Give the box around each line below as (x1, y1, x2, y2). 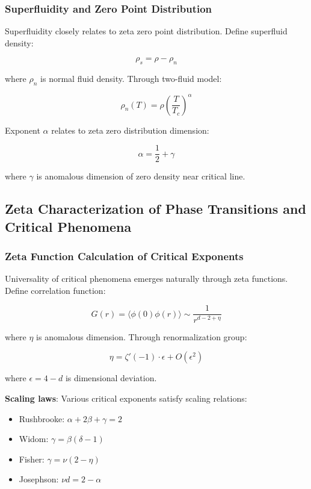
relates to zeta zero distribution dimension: (51, 123, 209, 136)
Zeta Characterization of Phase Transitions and (5, 199, 306, 218)
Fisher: (19, 452, 45, 465)
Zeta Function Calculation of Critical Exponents (5, 248, 244, 263)
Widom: (19, 432, 49, 445)
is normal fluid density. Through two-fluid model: (40, 72, 222, 85)
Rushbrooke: (19, 412, 65, 425)
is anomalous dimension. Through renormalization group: (36, 330, 247, 343)
